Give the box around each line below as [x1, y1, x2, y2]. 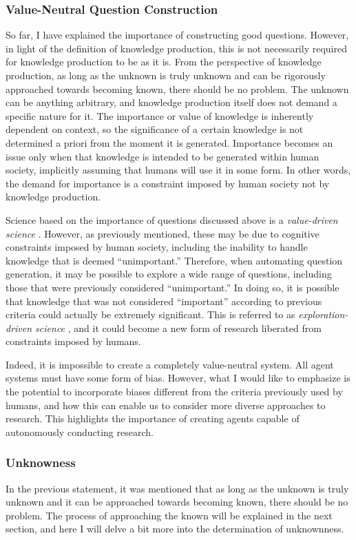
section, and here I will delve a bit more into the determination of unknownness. [6, 521, 344, 536]
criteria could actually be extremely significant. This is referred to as [6, 307, 295, 322]
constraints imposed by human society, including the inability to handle [6, 240, 308, 254]
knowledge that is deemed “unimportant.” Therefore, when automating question [6, 253, 343, 267]
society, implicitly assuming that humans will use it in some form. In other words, [6, 163, 351, 177]
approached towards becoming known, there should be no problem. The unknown [6, 81, 349, 96]
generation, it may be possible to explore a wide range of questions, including [6, 267, 332, 281]
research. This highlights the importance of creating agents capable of [6, 411, 300, 426]
